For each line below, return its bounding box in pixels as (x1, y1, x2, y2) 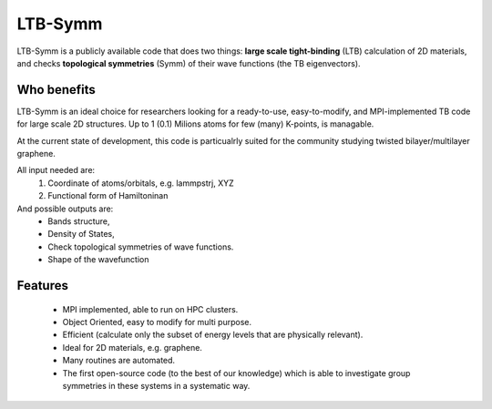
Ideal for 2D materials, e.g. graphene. (62, 342, 202, 353)
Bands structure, (47, 215, 110, 227)
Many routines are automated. (62, 355, 176, 366)
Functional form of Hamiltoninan (47, 190, 169, 201)
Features (16, 278, 68, 293)
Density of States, (47, 229, 116, 240)
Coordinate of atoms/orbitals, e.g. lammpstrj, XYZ (47, 178, 234, 189)
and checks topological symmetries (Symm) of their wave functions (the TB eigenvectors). (16, 57, 361, 68)
